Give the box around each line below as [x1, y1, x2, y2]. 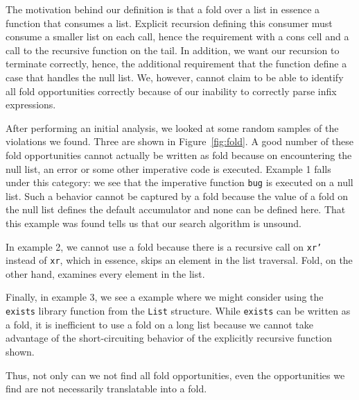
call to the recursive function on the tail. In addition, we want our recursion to [6, 42, 340, 57]
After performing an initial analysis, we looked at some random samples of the [6, 120, 339, 135]
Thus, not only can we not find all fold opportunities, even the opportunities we [6, 367, 345, 382]
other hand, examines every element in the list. [6, 266, 205, 281]
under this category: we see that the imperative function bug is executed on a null [6, 175, 353, 190]
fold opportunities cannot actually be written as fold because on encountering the [6, 147, 352, 162]
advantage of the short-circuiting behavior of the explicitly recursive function [6, 331, 332, 345]
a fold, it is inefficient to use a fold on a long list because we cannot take [6, 317, 313, 331]
